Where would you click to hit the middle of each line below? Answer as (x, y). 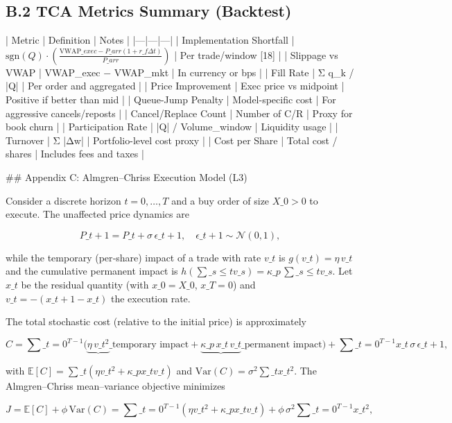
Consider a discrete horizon (63, 200)
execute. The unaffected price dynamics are (97, 214)
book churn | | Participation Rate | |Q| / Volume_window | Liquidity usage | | (172, 127)
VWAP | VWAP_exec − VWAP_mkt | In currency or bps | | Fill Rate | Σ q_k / (180, 72)
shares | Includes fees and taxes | (75, 154)
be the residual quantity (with (85, 284)
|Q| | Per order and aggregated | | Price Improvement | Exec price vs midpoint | (175, 86)
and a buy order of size (220, 200)
